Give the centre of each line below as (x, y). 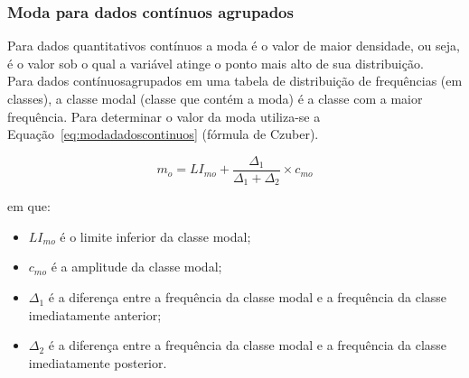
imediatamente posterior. (98, 362)
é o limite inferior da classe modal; (155, 236)
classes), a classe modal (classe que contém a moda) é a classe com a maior (215, 98)
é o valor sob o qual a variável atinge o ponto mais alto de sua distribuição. (216, 63)
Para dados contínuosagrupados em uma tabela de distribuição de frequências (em (235, 81)
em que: (29, 206)
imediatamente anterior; (95, 314)
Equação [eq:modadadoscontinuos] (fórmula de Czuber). (163, 134)
